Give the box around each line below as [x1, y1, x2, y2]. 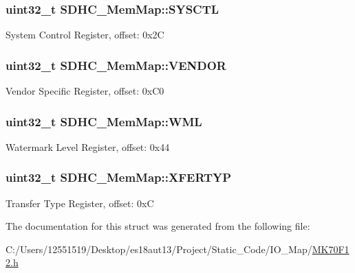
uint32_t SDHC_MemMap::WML [6, 112, 202, 130]
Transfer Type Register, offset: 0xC [6, 195, 154, 210]
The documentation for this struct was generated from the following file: [6, 219, 310, 233]
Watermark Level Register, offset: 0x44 [6, 139, 170, 154]
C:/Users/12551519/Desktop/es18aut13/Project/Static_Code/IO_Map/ [6, 241, 312, 256]
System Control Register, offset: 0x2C [6, 27, 164, 42]
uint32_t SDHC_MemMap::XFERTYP [6, 169, 232, 186]
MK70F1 [312, 241, 349, 256]
